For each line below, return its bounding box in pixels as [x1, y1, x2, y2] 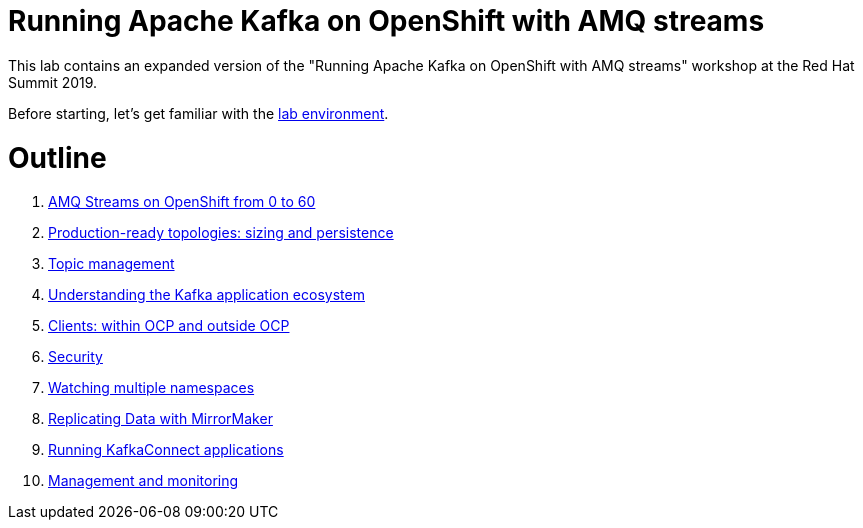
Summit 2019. [8, 73, 98, 91]
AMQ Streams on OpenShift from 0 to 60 [48, 193, 316, 211]
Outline [8, 140, 107, 175]
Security [48, 348, 103, 366]
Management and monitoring [48, 472, 239, 490]
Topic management [48, 255, 175, 273]
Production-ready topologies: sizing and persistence [48, 224, 394, 242]
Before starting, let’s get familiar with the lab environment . [8, 104, 389, 122]
